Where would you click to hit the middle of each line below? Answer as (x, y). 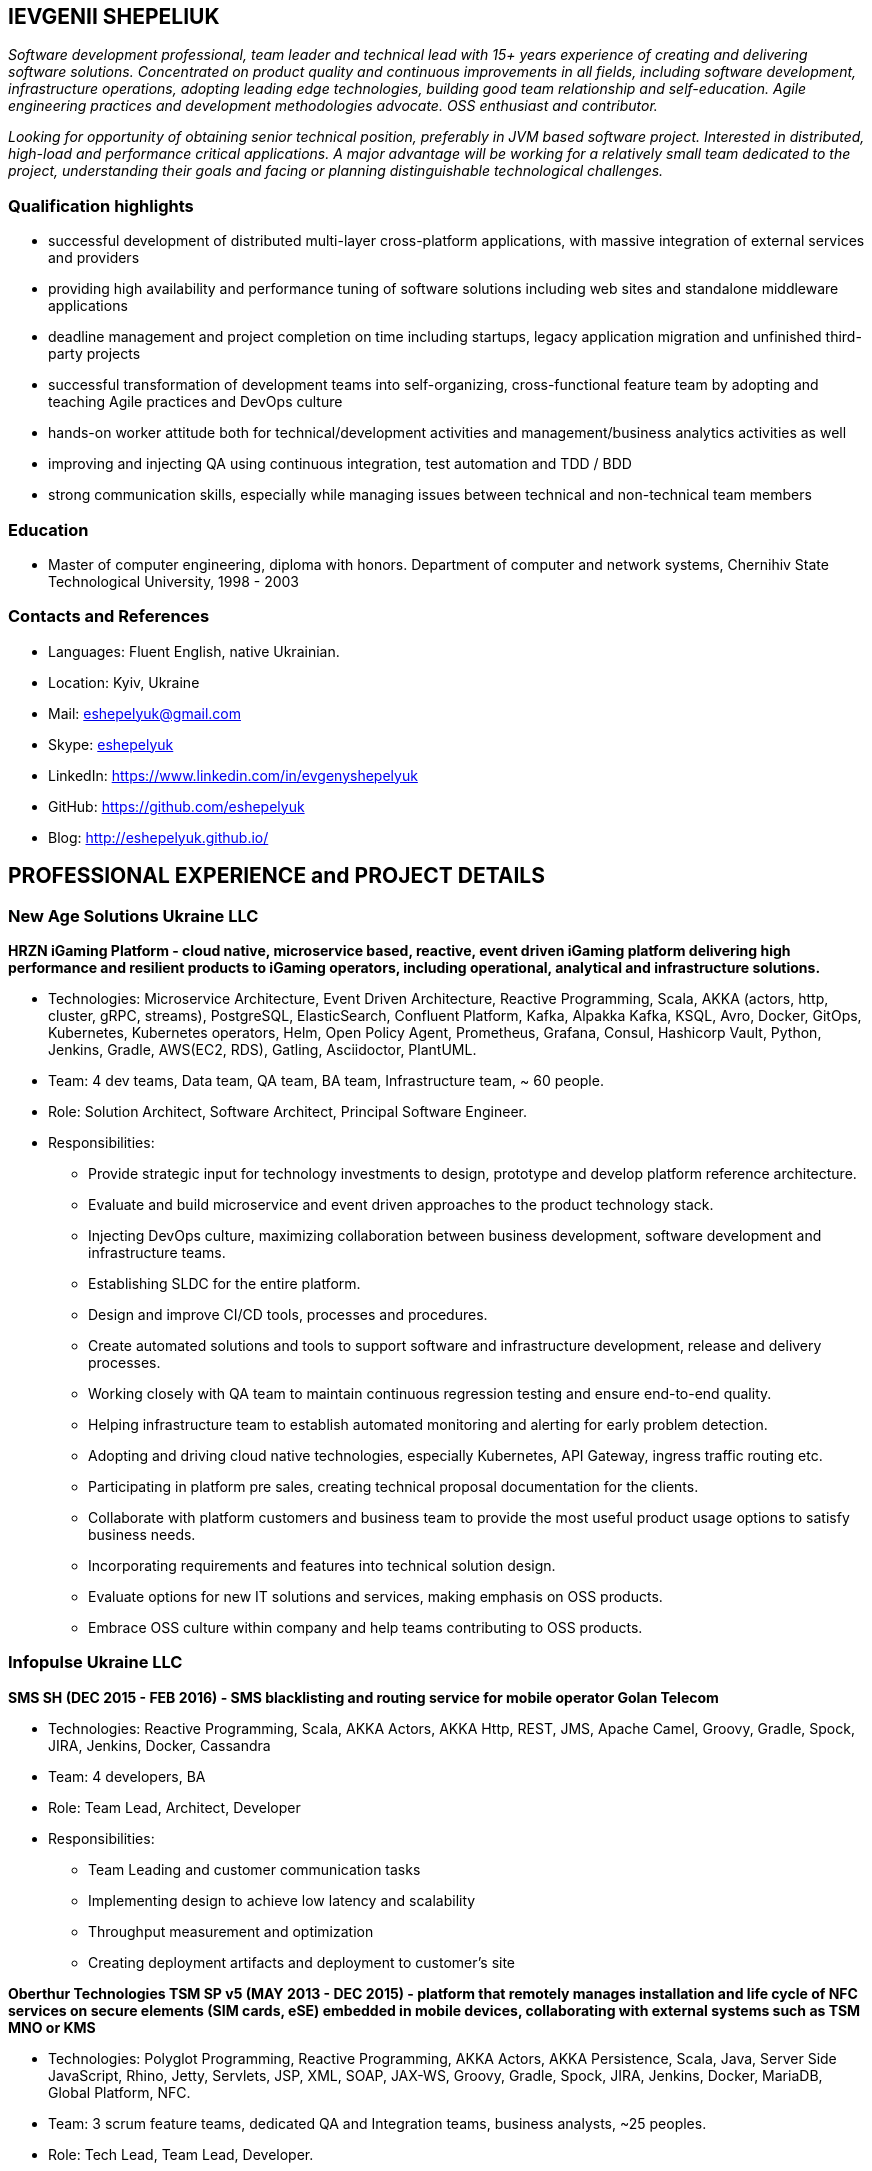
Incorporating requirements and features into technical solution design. (322, 1565)
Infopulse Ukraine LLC (95, 1662)
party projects (94, 354)
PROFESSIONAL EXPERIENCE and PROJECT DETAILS (276, 876)
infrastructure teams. (157, 1252)
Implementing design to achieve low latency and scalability (282, 1900)
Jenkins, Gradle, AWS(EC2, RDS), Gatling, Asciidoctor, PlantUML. (262, 1049)
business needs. (142, 1534)
